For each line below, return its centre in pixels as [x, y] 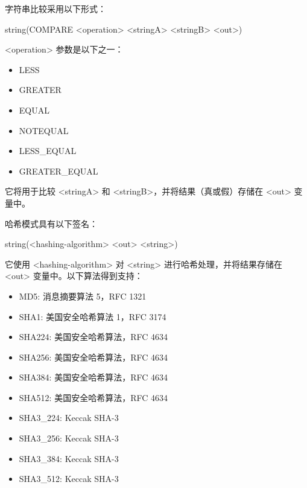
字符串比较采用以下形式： [55, 8]
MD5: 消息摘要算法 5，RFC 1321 [83, 296]
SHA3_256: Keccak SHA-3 [69, 438]
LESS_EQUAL [48, 151]
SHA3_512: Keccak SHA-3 [69, 479]
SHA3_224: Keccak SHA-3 [69, 418]
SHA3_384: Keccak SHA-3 [69, 458]
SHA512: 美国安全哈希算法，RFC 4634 [93, 397]
